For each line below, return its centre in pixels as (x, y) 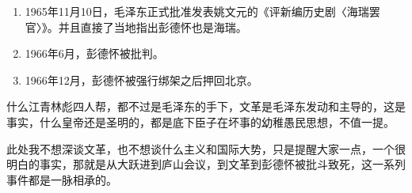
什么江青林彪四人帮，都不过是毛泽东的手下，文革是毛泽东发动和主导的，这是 (206, 106)
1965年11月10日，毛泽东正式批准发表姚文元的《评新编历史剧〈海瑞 (197, 11)
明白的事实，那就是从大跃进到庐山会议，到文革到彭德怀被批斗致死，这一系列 (206, 164)
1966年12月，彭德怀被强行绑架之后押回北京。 (141, 79)
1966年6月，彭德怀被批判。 (94, 53)
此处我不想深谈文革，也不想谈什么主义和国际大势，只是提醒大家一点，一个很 (206, 148)
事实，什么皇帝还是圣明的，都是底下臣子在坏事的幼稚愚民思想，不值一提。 (200, 121)
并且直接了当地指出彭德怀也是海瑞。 (153, 26)
